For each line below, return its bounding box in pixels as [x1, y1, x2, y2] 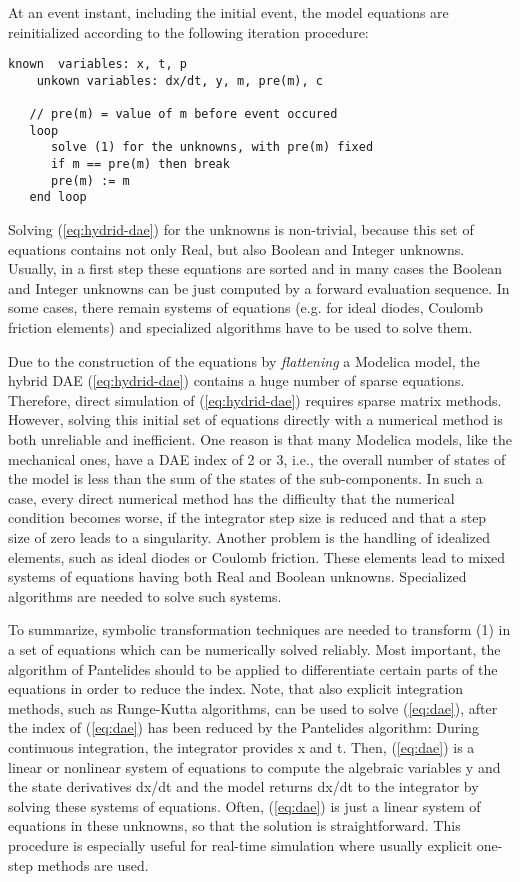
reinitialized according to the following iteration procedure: [8, 21, 369, 42]
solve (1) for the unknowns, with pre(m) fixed [50, 140, 374, 155]
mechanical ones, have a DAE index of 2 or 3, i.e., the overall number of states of [8, 448, 506, 469]
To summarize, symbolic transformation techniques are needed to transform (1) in [8, 619, 511, 640]
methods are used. [37, 854, 149, 875]
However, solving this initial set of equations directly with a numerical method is [8, 409, 503, 430]
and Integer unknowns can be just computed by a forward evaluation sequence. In [8, 277, 510, 298]
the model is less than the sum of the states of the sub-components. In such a [8, 468, 483, 489]
